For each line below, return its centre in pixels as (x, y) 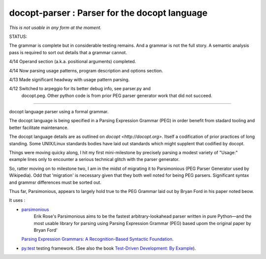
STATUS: (18, 36)
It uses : (17, 200)
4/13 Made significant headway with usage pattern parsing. (69, 79)
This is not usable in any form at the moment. (55, 28)
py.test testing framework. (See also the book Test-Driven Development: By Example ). (109, 248)
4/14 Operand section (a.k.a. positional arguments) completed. (73, 62)
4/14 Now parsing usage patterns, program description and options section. (86, 70)
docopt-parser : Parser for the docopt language (108, 13)
